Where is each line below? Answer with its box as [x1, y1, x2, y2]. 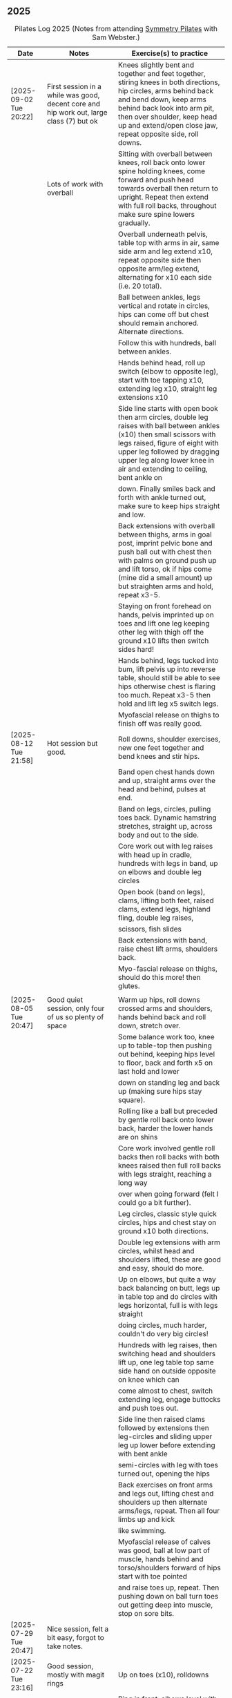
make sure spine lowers [117, 209, 195, 219]
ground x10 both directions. [117, 1226, 209, 1235]
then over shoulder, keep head [117, 112, 217, 122]
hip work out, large [47, 107, 108, 117]
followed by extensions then [117, 1422, 209, 1432]
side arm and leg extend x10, [117, 247, 213, 256]
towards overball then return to [117, 183, 219, 193]
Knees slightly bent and [117, 60, 195, 70]
